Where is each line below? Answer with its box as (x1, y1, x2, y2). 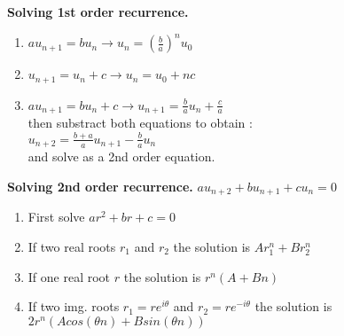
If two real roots (27, 238, 116, 255)
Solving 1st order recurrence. (7, 3, 189, 20)
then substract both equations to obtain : (27, 113, 253, 131)
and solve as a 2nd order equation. (27, 147, 215, 166)
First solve (27, 207, 85, 226)
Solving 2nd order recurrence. (7, 176, 193, 195)
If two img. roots (27, 297, 120, 316)
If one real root (27, 267, 111, 285)
